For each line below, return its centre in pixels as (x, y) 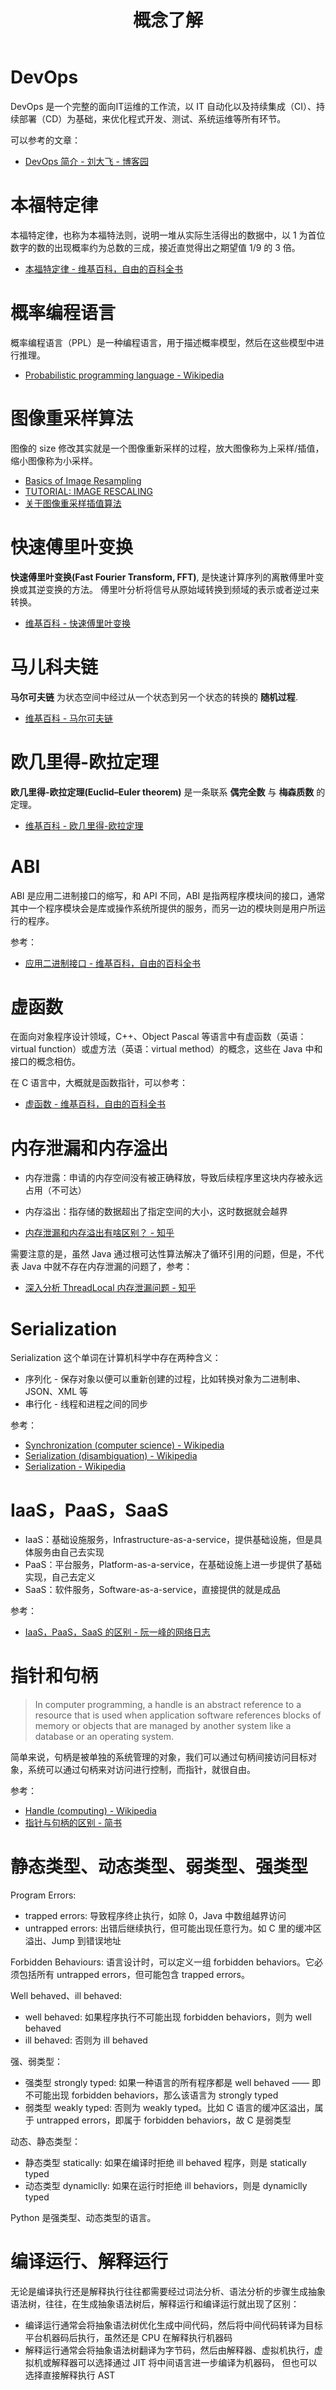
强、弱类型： (36, 2062)
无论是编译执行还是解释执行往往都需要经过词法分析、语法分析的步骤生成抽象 (168, 2292)
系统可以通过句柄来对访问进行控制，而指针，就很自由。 (141, 1770)
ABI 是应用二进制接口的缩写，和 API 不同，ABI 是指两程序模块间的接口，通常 (168, 895)
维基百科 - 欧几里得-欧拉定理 (84, 825)
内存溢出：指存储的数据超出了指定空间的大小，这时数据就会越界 (156, 1212)
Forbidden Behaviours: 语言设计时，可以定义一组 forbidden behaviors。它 (162, 1962)
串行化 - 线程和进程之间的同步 (86, 1404)
